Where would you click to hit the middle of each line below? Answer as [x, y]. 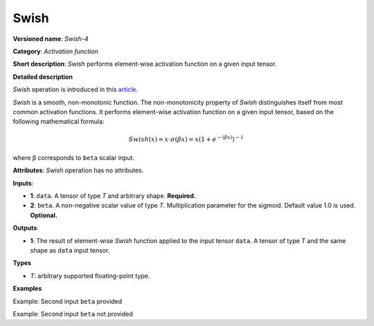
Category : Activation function [55, 51]
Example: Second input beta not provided [73, 314]
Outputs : [26, 228]
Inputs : [23, 183]
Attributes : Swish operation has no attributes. [78, 170]
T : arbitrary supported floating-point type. [90, 275]
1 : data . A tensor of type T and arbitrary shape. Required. [113, 196]
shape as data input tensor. [70, 250]
